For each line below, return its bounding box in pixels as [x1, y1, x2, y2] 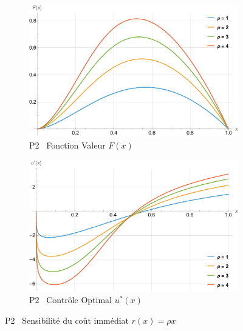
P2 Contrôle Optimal [29, 293, 112, 306]
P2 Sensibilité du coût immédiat [5, 314, 129, 327]
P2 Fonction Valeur [29, 138, 106, 151]
